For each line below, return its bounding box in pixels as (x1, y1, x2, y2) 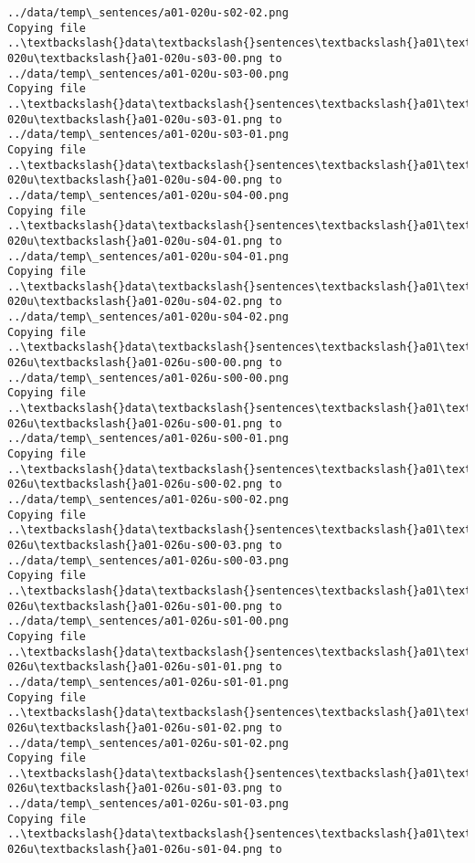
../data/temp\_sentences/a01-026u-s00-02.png (7, 493, 289, 506)
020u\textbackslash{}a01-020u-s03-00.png (7, 51, 263, 65)
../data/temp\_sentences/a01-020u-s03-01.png (7, 128, 289, 142)
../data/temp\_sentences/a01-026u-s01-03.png (7, 797, 289, 811)
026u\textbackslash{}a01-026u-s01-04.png (7, 843, 263, 857)
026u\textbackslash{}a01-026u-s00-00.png (7, 356, 263, 370)
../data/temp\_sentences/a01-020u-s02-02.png (7, 6, 289, 19)
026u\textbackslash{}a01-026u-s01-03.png (7, 782, 263, 795)
